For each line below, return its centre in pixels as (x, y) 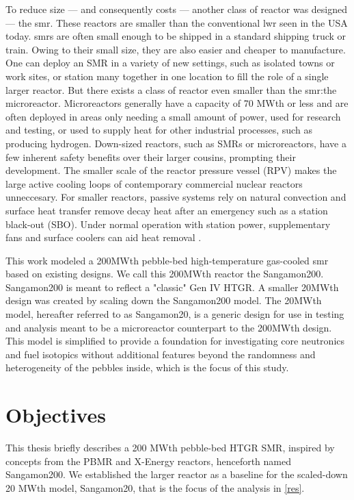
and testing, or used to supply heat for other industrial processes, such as (159, 130)
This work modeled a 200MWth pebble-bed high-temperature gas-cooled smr (167, 260)
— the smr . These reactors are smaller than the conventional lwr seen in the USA (177, 22)
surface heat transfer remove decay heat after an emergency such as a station (167, 210)
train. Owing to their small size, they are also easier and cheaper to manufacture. (176, 49)
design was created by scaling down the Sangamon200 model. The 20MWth (164, 300)
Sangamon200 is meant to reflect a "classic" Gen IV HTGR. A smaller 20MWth (172, 287)
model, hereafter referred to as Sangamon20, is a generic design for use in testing (175, 314)
